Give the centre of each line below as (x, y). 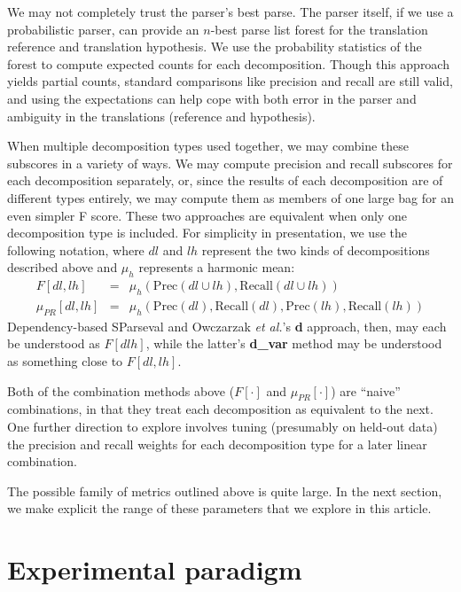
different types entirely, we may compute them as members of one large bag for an (230, 197)
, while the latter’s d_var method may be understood (294, 343)
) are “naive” (366, 390)
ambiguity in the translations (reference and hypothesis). (161, 116)
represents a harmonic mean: (217, 267)
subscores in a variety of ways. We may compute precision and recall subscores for (230, 163)
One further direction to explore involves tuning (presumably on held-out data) (223, 426)
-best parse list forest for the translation (319, 29)
